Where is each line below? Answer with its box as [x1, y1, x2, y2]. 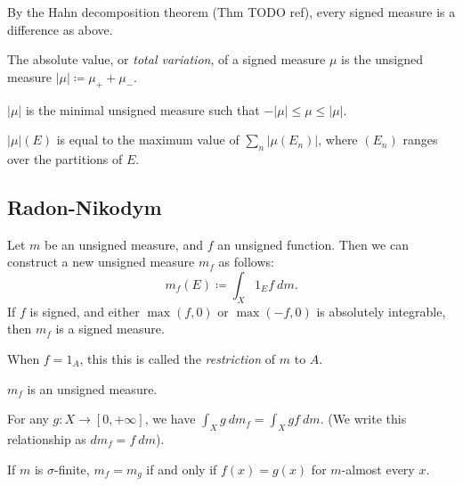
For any [7, 409, 49, 428]
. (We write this [320, 409, 407, 428]
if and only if [146, 459, 217, 478]
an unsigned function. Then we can [217, 235, 409, 253]
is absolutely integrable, [316, 301, 446, 320]
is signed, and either [29, 301, 140, 320]
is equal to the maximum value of [56, 130, 240, 149]
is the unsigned [341, 50, 424, 69]
